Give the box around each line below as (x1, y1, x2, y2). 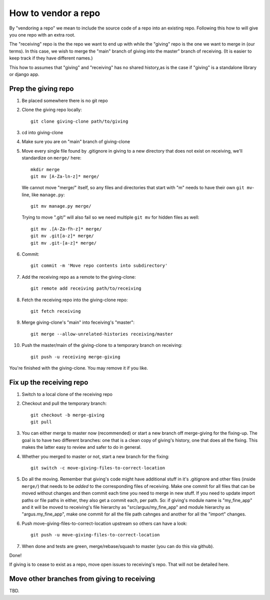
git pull (30, 419, 52, 425)
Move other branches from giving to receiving (9, 574, 155, 583)
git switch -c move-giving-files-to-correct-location (30, 465, 165, 470)
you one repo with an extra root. (9, 32, 75, 38)
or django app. (9, 71, 39, 77)
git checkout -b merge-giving (30, 412, 105, 418)
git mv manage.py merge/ (30, 203, 91, 209)
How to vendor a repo (9, 8, 100, 19)
